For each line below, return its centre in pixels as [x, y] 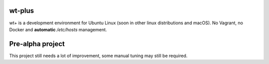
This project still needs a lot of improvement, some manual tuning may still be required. [98, 56]
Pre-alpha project [37, 44]
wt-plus [22, 11]
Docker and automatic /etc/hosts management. [58, 29]
